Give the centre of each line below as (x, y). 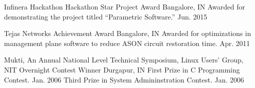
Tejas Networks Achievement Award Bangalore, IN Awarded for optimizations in (127, 33)
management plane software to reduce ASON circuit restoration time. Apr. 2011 (127, 43)
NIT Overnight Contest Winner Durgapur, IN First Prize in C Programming (122, 69)
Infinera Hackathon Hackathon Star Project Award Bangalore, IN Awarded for (125, 6)
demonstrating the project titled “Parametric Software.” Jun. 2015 (106, 16)
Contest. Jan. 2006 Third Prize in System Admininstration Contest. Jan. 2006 (124, 79)
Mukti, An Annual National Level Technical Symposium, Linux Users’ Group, (124, 60)
